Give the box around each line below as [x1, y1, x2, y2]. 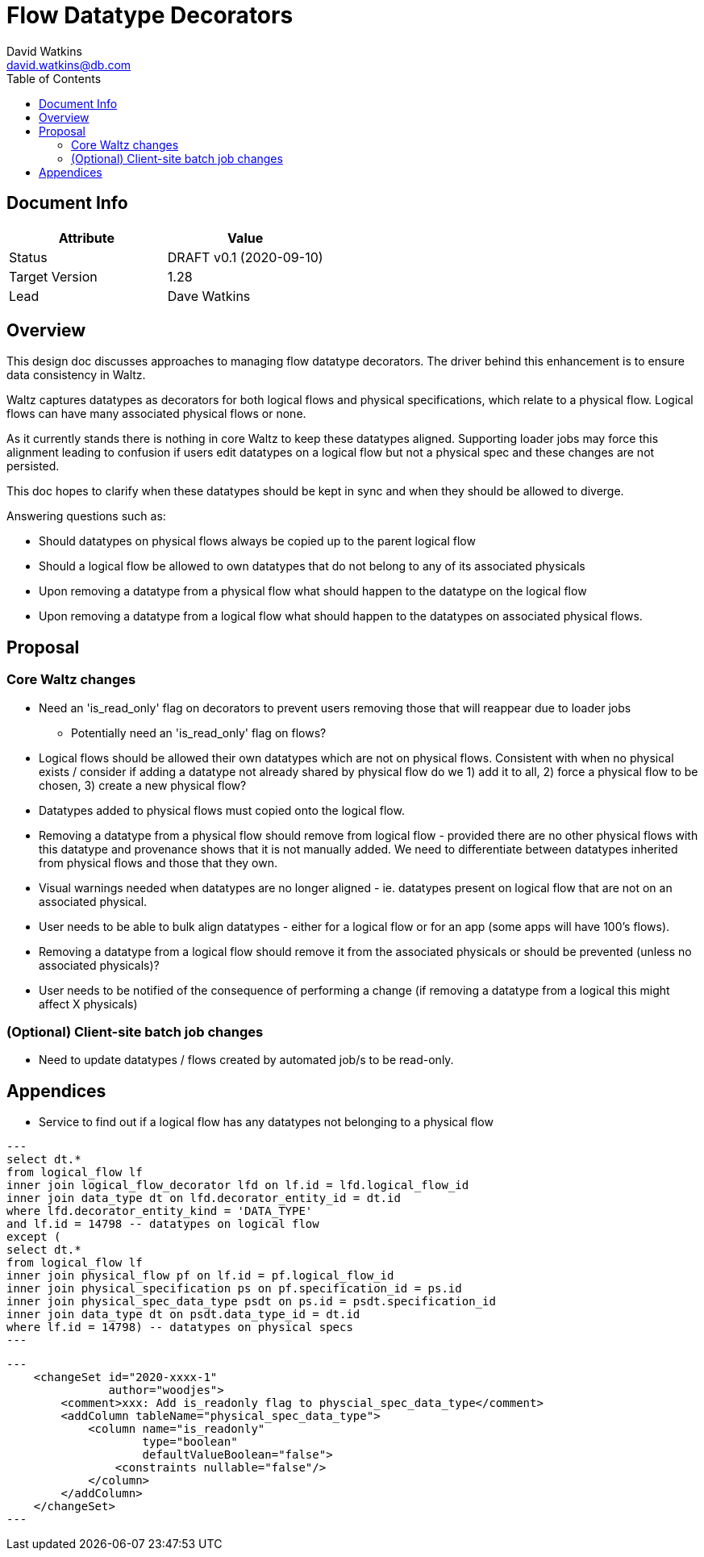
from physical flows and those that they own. [39, 855, 278, 870]
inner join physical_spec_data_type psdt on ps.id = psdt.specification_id [6, 1295, 496, 1309]
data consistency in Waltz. [6, 368, 146, 382]
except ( [6, 1230, 61, 1244]
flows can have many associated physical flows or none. [6, 407, 306, 421]
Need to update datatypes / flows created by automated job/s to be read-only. [39, 1053, 454, 1067]
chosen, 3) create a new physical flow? [39, 778, 247, 792]
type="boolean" [142, 1435, 238, 1449]
